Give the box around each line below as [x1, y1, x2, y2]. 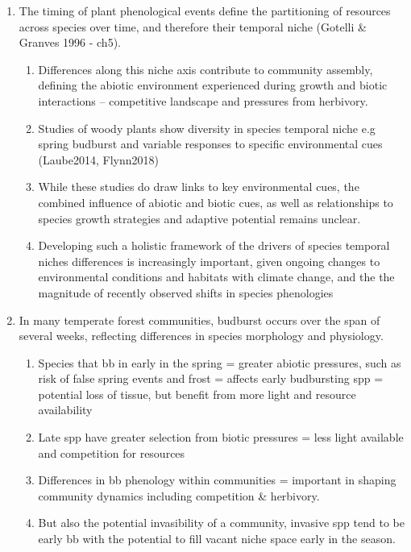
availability [38, 401, 93, 418]
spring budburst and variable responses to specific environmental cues [38, 135, 383, 152]
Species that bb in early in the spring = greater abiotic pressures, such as [38, 354, 401, 371]
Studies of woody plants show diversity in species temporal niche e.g [38, 119, 376, 136]
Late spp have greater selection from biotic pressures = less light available [38, 429, 404, 446]
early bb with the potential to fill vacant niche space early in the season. [38, 530, 396, 547]
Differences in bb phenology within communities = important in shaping [38, 471, 396, 488]
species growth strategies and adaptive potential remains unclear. [38, 210, 361, 226]
